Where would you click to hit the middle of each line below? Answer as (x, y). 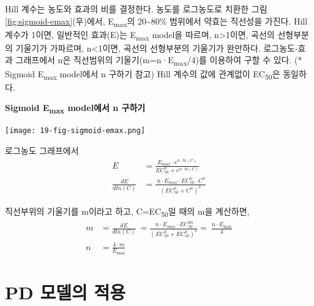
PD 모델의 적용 (65, 292)
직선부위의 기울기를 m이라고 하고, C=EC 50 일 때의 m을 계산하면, (127, 212)
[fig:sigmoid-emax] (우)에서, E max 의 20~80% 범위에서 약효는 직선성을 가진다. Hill (156, 21)
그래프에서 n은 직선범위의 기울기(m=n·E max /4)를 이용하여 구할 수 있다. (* (159, 61)
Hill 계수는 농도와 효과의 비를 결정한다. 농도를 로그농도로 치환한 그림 (136, 9)
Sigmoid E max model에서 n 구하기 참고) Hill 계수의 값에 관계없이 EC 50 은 (143, 74)
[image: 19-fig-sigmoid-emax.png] (75, 131)
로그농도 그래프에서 (42, 151)
